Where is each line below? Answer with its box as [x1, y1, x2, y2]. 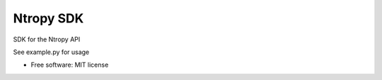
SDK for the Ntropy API [13, 35, 81, 44]
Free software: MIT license [30, 60, 109, 69]
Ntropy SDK [13, 11, 84, 26]
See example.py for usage [13, 48, 90, 56]
